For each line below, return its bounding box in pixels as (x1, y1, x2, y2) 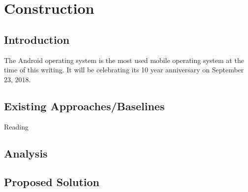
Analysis (4, 145, 48, 160)
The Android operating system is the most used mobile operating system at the (4, 55, 244, 65)
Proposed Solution (4, 174, 99, 190)
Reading (4, 121, 29, 131)
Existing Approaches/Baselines (4, 98, 165, 113)
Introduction (4, 32, 70, 47)
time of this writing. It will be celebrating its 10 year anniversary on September (4, 64, 244, 75)
